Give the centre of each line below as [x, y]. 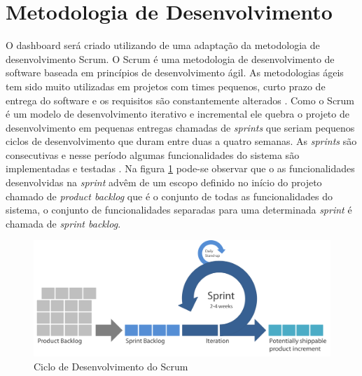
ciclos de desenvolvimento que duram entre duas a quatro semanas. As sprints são [181, 141]
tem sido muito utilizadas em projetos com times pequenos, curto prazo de [166, 86]
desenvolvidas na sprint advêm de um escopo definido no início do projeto [164, 182]
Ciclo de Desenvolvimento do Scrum [111, 367]
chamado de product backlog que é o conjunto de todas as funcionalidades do [169, 196]
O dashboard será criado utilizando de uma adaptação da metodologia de [163, 45]
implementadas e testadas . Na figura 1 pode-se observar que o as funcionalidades [180, 168]
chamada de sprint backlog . [63, 223]
